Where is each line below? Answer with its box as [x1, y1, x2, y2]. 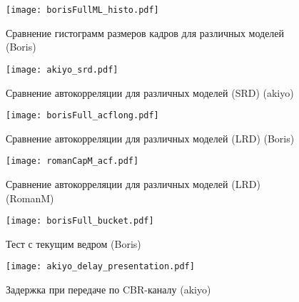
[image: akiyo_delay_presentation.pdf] [6, 261, 195, 272]
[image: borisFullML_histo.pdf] [6, 5, 159, 15]
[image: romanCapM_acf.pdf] [6, 156, 139, 167]
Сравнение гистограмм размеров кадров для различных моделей [6, 25, 285, 40]
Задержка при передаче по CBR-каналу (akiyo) [6, 282, 211, 297]
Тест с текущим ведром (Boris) [6, 236, 141, 251]
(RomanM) [6, 190, 54, 205]
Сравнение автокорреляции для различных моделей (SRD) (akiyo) [6, 85, 294, 100]
